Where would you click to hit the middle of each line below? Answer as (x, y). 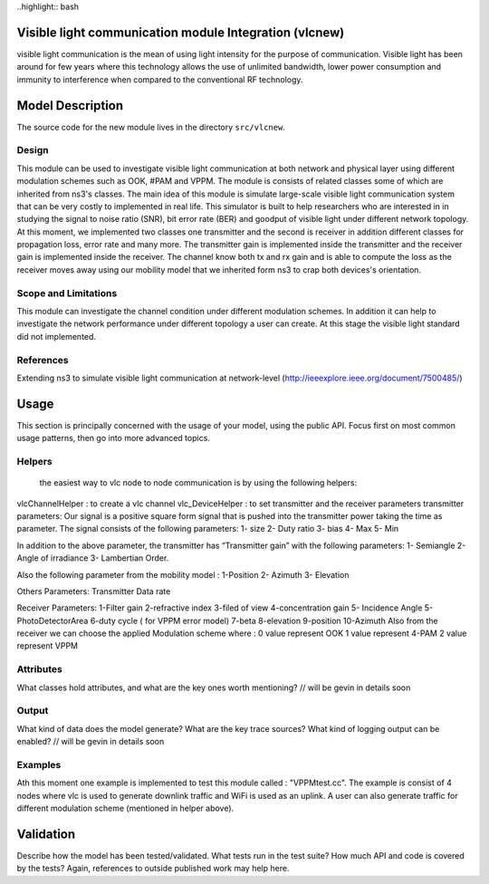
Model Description (70, 106)
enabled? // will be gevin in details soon (91, 742)
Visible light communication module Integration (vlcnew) (181, 32)
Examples (39, 764)
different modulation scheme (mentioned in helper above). (125, 808)
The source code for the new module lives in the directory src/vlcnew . (151, 127)
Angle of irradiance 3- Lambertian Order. (93, 558)
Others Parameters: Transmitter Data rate (94, 591)
